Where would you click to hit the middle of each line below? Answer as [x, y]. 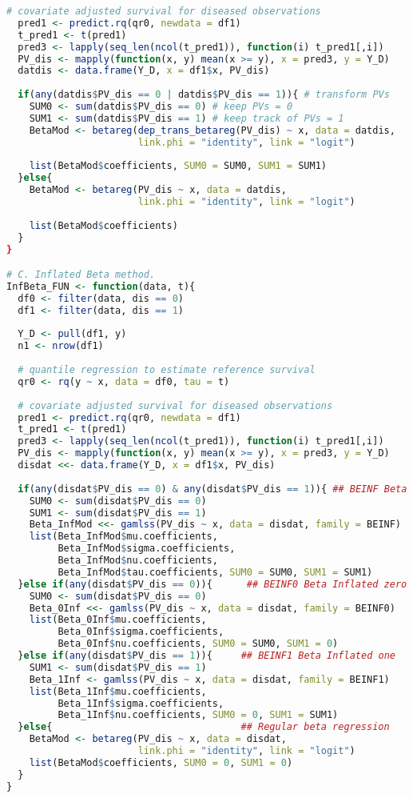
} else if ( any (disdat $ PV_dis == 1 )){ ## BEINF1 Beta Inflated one [206, 656]
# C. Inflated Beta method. [81, 275]
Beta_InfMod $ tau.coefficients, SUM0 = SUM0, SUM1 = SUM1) [215, 572]
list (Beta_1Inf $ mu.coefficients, [118, 691]
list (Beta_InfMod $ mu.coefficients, [123, 537]
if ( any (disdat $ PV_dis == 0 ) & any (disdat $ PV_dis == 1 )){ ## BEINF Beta [212, 489]
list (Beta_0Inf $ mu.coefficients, [118, 620]
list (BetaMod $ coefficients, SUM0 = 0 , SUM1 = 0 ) [161, 762]
